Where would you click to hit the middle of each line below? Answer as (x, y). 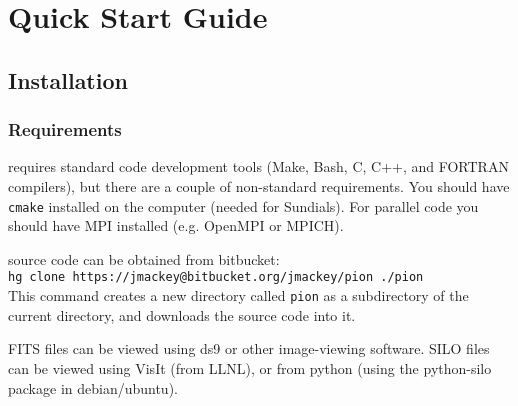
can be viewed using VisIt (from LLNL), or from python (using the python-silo (250, 367)
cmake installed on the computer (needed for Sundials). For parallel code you (243, 205)
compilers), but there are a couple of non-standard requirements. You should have (259, 185)
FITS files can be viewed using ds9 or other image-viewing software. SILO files (249, 348)
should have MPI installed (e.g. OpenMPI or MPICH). (176, 225)
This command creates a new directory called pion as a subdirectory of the (238, 295)
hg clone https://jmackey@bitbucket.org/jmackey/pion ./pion (216, 277)
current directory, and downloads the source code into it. (182, 314)
